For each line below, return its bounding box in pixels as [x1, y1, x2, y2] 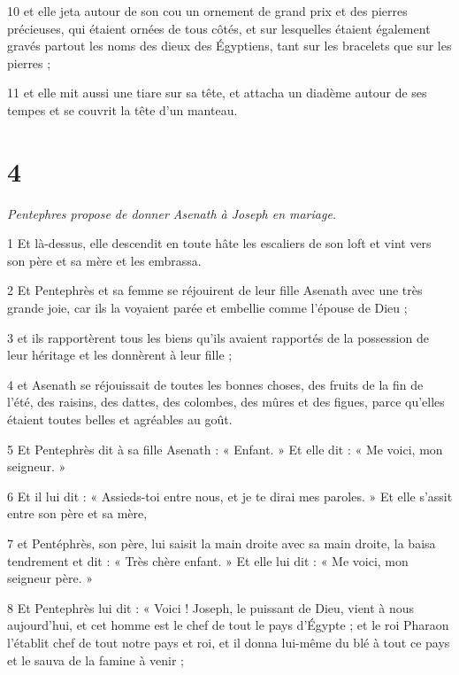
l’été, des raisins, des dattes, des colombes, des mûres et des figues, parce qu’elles [7, 392, 445, 411]
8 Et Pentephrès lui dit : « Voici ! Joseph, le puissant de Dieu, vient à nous [7, 598, 415, 617]
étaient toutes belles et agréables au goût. [7, 410, 233, 429]
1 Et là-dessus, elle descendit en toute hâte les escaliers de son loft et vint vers [7, 234, 432, 252]
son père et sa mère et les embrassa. [7, 251, 202, 269]
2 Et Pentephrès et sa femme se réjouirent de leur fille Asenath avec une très [7, 281, 423, 299]
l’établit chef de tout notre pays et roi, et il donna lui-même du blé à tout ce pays [7, 632, 450, 651]
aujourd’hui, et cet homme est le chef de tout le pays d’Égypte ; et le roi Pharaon [7, 616, 449, 634]
